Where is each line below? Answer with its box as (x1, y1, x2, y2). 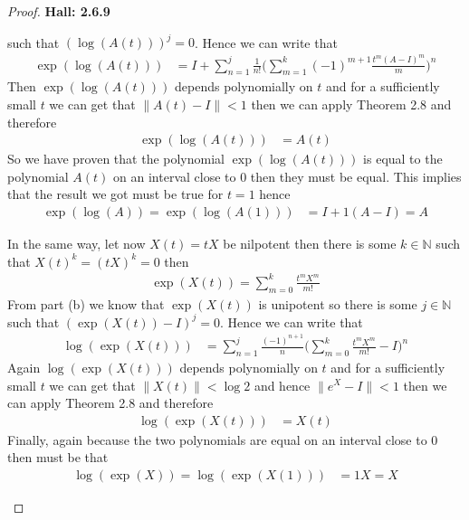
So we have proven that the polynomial (7, 149, 225, 168)
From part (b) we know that (7, 294, 165, 313)
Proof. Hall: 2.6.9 (7, 2, 110, 20)
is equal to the (363, 149, 443, 168)
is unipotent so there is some (258, 294, 417, 313)
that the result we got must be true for (7, 184, 224, 203)
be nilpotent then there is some (223, 234, 397, 253)
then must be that (7, 448, 109, 467)
